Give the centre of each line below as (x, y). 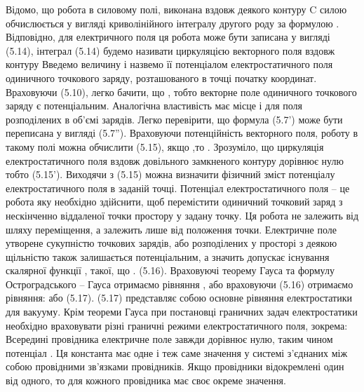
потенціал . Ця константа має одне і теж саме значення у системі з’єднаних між (177, 352)
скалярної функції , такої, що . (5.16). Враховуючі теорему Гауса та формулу (170, 270)
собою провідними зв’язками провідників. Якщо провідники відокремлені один (175, 366)
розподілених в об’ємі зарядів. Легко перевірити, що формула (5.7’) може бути (174, 119)
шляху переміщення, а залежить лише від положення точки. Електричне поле (171, 229)
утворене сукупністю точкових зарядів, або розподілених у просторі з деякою (171, 243)
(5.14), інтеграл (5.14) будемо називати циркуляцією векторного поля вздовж (170, 50)
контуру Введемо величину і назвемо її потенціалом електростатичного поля (169, 64)
